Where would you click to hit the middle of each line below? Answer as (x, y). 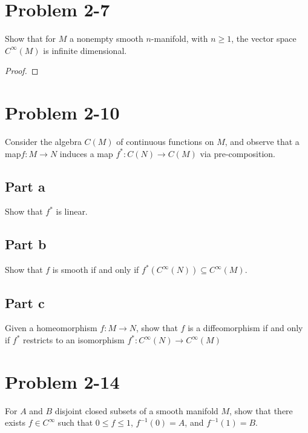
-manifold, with (179, 39)
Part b (26, 244)
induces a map (86, 153)
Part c (25, 302)
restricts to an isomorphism (74, 340)
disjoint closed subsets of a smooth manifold (136, 410)
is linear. (72, 211)
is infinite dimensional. (85, 50)
